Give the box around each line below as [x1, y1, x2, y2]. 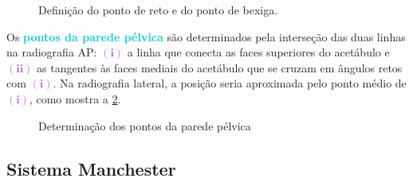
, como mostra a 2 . [29, 90, 121, 106]
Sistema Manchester [6, 156, 176, 180]
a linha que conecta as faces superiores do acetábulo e [127, 44, 390, 60]
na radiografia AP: [6, 44, 97, 60]
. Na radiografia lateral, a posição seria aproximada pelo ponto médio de [53, 75, 407, 91]
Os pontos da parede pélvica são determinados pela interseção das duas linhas [6, 28, 406, 45]
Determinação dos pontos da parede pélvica [38, 117, 251, 134]
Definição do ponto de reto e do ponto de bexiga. [38, 2, 278, 17]
